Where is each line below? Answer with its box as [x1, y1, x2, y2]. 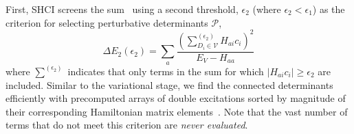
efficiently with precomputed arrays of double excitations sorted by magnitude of [5, 91, 346, 105]
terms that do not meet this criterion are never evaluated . [5, 118, 248, 132]
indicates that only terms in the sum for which [67, 64, 264, 78]
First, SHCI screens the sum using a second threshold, [5, 2, 239, 16]
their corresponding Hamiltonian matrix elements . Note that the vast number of [5, 104, 348, 118]
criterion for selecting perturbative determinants [5, 15, 208, 29]
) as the [312, 2, 345, 16]
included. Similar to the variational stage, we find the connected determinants [5, 77, 333, 92]
